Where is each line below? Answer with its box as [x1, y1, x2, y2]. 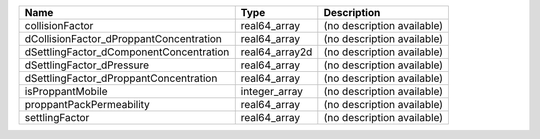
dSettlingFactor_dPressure [24, 58, 150, 72]
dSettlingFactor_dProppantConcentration [24, 71, 218, 85]
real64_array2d [240, 45, 313, 59]
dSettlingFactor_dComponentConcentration [24, 45, 230, 59]
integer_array [240, 85, 304, 98]
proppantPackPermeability [24, 98, 150, 111]
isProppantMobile [24, 85, 108, 98]
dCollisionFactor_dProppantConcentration [24, 32, 222, 45]
